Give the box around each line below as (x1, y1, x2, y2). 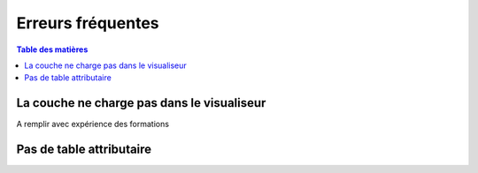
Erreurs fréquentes (16, 13, 159, 33)
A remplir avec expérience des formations (16, 119, 170, 130)
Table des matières (16, 44, 89, 55)
